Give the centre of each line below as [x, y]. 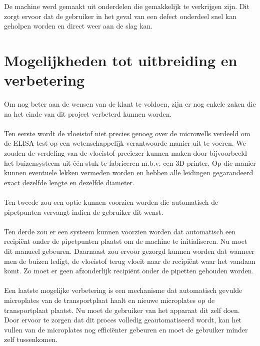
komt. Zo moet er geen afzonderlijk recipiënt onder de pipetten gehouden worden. [129, 271]
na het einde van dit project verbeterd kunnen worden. [88, 113]
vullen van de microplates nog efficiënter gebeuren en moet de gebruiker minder [126, 329]
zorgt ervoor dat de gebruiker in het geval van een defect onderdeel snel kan [120, 16]
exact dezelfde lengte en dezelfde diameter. [69, 182]
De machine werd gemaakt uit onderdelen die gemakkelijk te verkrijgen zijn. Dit [127, 6]
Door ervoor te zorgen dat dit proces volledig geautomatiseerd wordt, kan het [123, 320]
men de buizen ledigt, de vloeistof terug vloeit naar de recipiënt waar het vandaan [130, 261]
